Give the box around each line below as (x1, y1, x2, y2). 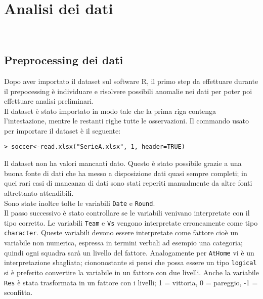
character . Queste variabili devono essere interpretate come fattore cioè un (4, 227, 239, 238)
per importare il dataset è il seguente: (4, 125, 121, 136)
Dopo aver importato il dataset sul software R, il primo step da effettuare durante (4, 75, 258, 86)
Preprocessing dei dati (4, 52, 123, 68)
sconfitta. (4, 287, 33, 297)
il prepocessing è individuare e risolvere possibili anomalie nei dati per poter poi (4, 86, 252, 96)
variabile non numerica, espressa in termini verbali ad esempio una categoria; (4, 237, 243, 248)
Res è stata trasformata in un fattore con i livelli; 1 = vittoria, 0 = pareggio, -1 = (4, 277, 258, 287)
